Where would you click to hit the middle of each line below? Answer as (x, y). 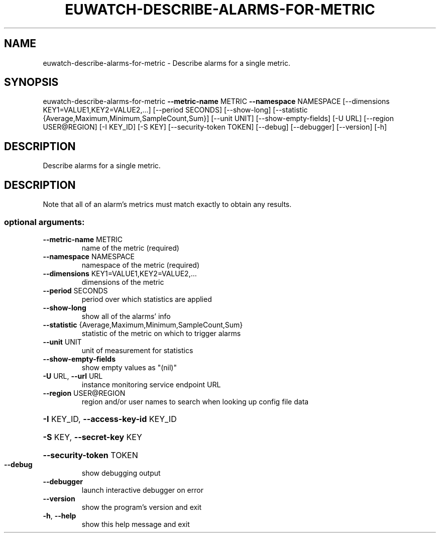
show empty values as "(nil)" (129, 367)
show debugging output (121, 473)
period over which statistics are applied (147, 299)
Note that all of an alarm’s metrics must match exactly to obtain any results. (167, 204)
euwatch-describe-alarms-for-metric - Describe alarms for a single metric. (167, 63)
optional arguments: (44, 222)
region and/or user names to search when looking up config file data (195, 401)
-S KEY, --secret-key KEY (92, 437)
